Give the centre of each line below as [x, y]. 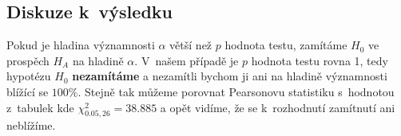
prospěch [28, 60]
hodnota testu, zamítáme [286, 45]
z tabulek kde [40, 107]
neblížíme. [31, 125]
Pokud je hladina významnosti [81, 45]
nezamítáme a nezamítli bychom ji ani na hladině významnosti [230, 76]
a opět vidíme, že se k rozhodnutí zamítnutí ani [278, 107]
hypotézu [29, 76]
